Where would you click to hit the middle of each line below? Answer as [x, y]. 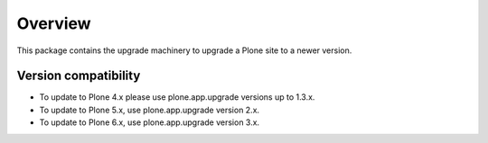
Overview [54, 23]
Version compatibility [79, 76]
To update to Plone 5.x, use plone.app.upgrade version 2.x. [150, 110]
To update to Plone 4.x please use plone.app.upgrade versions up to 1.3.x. [177, 97]
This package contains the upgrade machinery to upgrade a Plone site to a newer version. [184, 50]
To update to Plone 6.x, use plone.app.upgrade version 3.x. [150, 122]
